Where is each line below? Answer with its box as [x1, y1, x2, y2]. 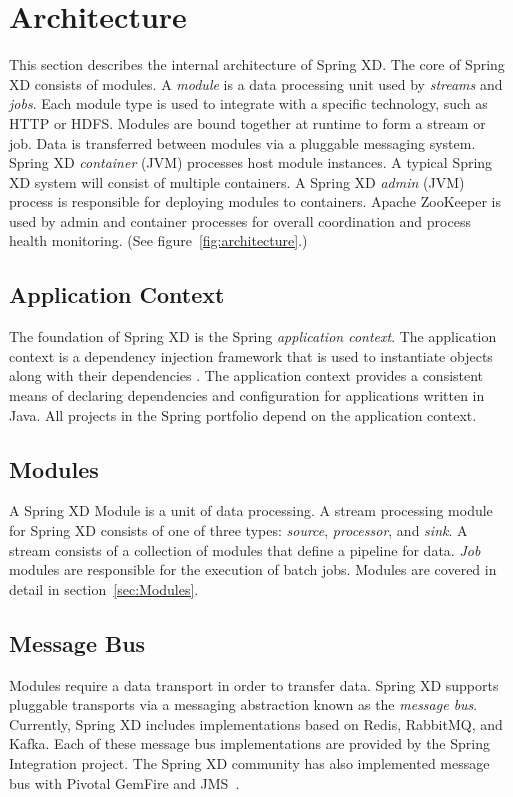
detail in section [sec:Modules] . [9, 578, 199, 599]
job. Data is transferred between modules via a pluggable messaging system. [9, 132, 476, 153]
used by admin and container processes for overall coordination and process [9, 210, 471, 231]
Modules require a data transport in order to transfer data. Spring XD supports [9, 674, 499, 695]
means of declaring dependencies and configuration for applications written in [9, 385, 485, 406]
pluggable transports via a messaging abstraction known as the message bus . [9, 694, 478, 715]
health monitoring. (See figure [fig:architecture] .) [9, 230, 308, 251]
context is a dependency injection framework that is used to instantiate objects [9, 345, 493, 366]
